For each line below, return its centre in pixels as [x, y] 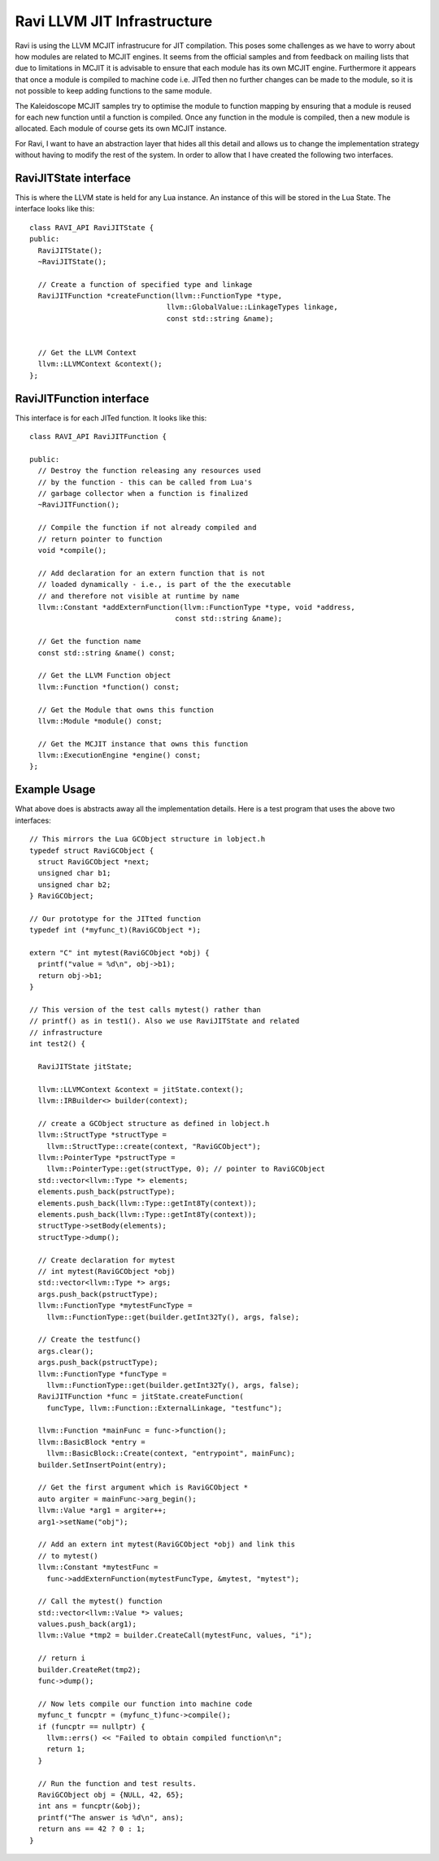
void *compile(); [72, 550]
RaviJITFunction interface [82, 398]
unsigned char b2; [74, 885]
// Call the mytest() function [100, 1601]
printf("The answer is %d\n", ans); [111, 1818]
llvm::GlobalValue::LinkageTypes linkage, [252, 307]
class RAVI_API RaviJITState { [92, 227]
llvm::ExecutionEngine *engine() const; [120, 755]
